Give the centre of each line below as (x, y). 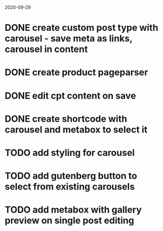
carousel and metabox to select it (76, 129)
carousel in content (46, 49)
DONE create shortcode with (66, 119)
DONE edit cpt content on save (70, 95)
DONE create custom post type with (81, 28)
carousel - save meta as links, (69, 39)
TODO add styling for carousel (70, 153)
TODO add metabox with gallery (73, 210)
